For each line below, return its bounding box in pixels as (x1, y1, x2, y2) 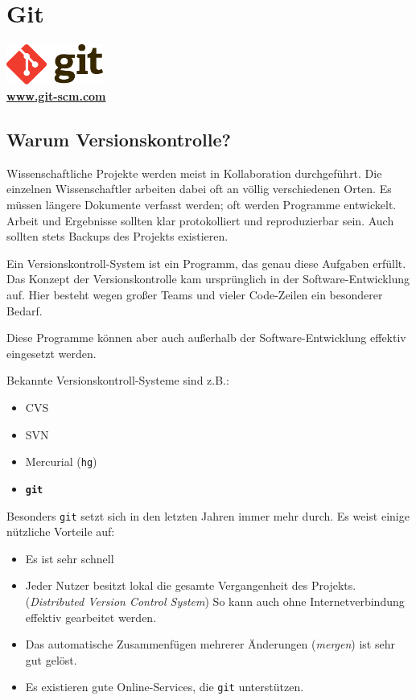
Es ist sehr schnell (25, 550, 114, 566)
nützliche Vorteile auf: (6, 523, 115, 540)
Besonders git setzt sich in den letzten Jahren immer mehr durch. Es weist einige (6, 507, 410, 524)
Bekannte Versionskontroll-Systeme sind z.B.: (6, 372, 229, 389)
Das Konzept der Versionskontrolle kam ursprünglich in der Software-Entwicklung (6, 270, 410, 287)
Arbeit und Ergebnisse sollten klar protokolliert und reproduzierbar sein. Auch (6, 212, 394, 229)
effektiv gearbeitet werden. (25, 608, 157, 625)
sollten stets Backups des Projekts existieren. (6, 228, 229, 245)
